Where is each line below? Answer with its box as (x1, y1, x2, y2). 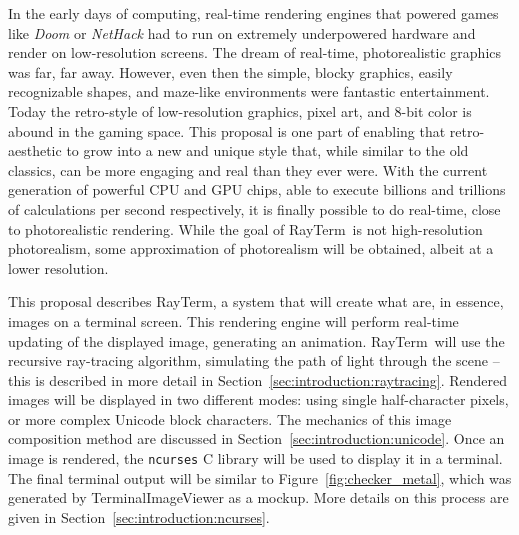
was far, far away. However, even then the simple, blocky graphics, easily (8, 61, 453, 82)
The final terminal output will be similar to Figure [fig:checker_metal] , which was (8, 467, 512, 488)
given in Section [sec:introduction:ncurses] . (8, 506, 270, 527)
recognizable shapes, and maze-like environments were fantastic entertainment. (8, 81, 490, 102)
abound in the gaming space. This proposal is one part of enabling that (8, 120, 446, 141)
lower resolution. (8, 257, 109, 278)
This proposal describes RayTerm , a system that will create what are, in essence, (8, 291, 504, 312)
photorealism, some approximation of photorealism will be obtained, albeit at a (8, 238, 494, 259)
